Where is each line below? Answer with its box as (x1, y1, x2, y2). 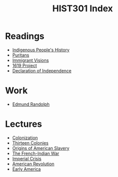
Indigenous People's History (12, 47, 70, 53)
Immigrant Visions (12, 57, 49, 63)
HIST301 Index (52, 3, 113, 14)
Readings (5, 30, 45, 42)
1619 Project (12, 62, 37, 68)
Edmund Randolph (12, 101, 50, 107)
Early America (12, 166, 41, 172)
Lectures (5, 118, 42, 130)
